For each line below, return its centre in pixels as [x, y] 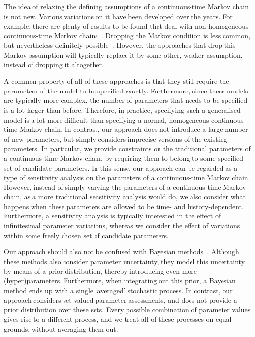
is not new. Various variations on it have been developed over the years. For [118, 16]
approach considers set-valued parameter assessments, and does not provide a [121, 300]
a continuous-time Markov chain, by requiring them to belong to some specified [124, 158]
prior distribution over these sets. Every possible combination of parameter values [127, 309]
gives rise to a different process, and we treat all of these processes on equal [118, 319]
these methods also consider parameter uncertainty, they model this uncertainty [125, 261]
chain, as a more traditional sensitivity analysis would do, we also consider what [125, 197]
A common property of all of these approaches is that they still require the [117, 81]
